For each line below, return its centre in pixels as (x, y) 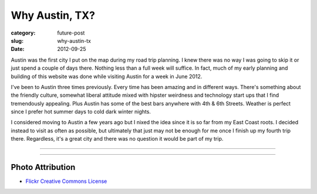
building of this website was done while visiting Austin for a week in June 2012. (107, 76)
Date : (18, 49)
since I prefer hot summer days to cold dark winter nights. (81, 112)
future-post (71, 33)
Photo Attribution (43, 167)
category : (23, 33)
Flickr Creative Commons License (66, 181)
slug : (17, 40)
